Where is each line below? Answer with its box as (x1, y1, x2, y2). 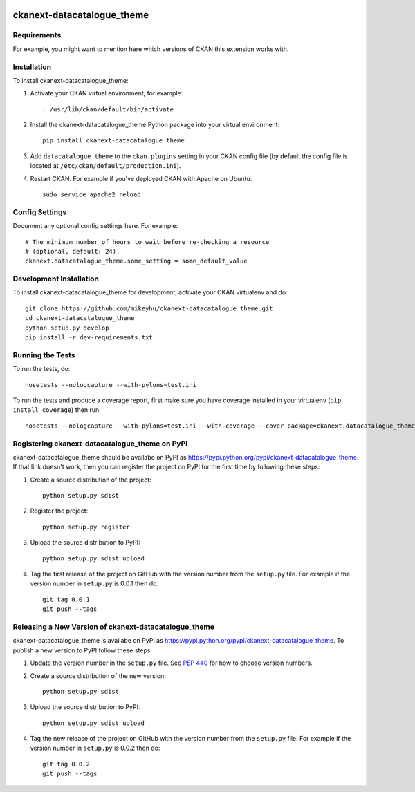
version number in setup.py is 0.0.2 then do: (30, 744, 160, 753)
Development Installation (12, 274, 100, 283)
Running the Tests (12, 350, 75, 359)
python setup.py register (42, 522, 131, 531)
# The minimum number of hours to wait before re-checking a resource (25, 238, 270, 245)
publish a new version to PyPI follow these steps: (12, 646, 152, 654)
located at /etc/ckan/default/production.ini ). (30, 162, 181, 170)
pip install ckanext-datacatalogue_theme (42, 137, 185, 144)
